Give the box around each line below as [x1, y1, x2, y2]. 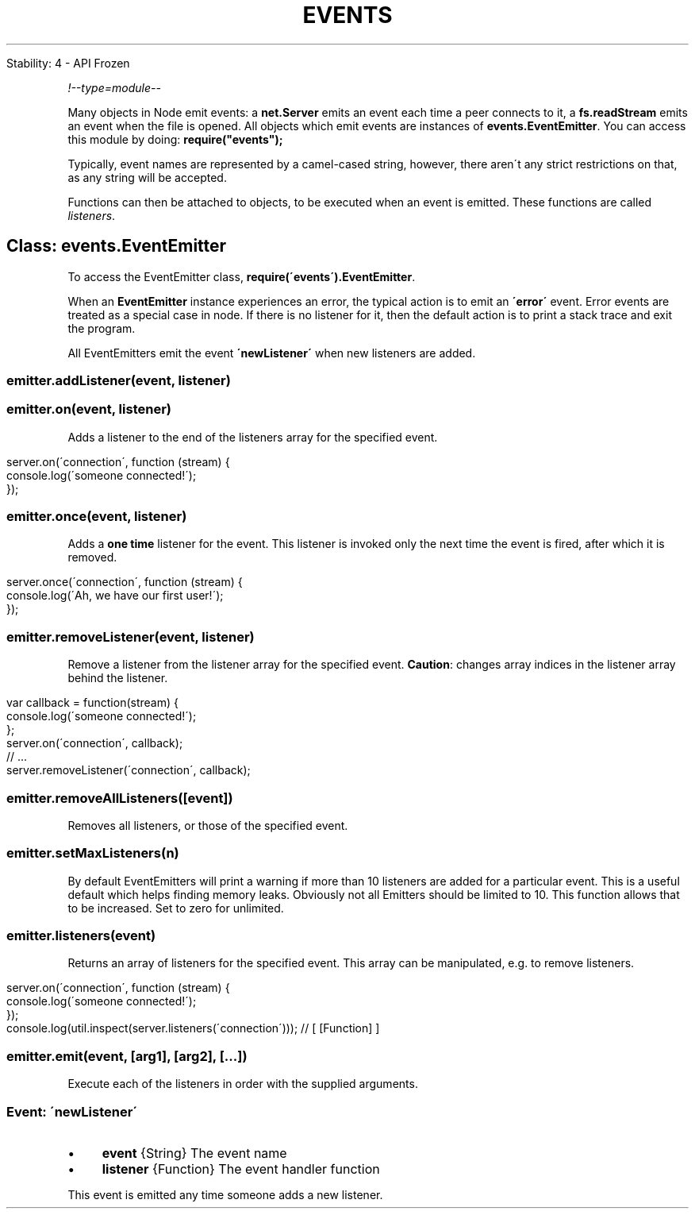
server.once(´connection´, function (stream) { [6, 575, 243, 589]
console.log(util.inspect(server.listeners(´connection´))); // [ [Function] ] [6, 1021, 380, 1036]
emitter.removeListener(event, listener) [6, 628, 255, 645]
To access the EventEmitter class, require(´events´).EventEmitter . [67, 269, 416, 283]
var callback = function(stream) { [6, 696, 179, 710]
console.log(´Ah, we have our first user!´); [6, 588, 224, 603]
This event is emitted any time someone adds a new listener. [67, 1187, 383, 1201]
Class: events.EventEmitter [6, 236, 227, 256]
